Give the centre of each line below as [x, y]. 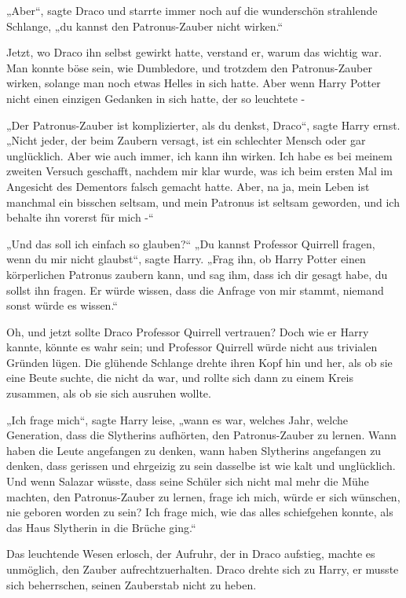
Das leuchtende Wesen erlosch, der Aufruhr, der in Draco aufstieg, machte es [191, 554]
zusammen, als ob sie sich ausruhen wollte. [109, 393]
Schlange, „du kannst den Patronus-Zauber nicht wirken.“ [145, 26]
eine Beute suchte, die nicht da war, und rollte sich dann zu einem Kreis [180, 378]
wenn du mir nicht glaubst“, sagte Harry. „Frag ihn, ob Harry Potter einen [186, 259]
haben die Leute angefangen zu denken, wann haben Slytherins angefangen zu [194, 450]
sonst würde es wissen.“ [62, 305]
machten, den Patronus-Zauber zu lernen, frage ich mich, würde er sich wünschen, [203, 496]
